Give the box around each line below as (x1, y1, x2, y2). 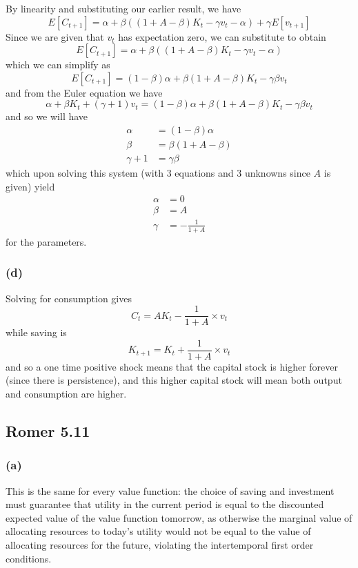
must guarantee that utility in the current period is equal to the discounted (6, 497, 324, 511)
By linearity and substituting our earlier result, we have (6, 1, 241, 15)
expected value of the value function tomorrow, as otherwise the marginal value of (6, 510, 352, 525)
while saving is (6, 325, 67, 340)
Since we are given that (6, 29, 104, 43)
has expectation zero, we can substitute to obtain (118, 29, 326, 43)
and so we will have (6, 109, 88, 124)
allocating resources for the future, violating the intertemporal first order (6, 537, 314, 551)
